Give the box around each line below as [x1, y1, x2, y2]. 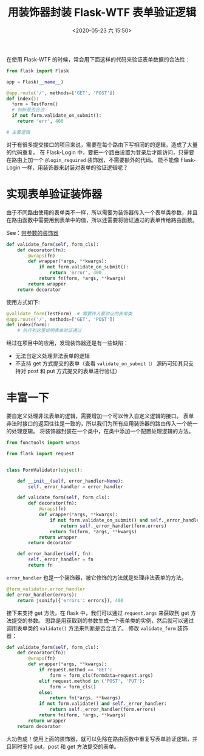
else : [38, 689, 53, 696]
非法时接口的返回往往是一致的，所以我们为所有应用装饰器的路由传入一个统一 [6, 420, 198, 427]
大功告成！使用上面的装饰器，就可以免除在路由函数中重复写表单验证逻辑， [6, 735, 192, 743]
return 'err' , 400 [17, 118, 64, 125]
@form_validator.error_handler [6, 586, 86, 592]
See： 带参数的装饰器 [6, 229, 59, 236]
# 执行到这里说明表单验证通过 [17, 327, 82, 334]
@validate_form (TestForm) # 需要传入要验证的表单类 [6, 310, 132, 317]
